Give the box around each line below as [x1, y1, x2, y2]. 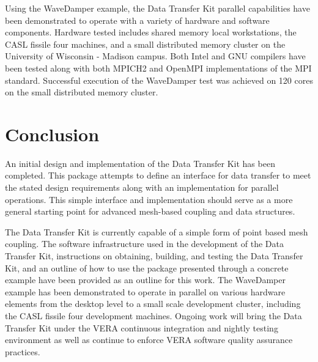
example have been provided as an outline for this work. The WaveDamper [5, 273, 286, 286]
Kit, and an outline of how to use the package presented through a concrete [5, 261, 289, 274]
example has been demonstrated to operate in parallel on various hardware [5, 285, 286, 298]
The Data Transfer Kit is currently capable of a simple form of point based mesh [5, 225, 308, 238]
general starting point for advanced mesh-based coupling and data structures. [5, 205, 295, 218]
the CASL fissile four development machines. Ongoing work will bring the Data [5, 309, 302, 322]
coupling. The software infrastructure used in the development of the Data [5, 237, 284, 250]
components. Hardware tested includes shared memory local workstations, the [5, 26, 297, 39]
